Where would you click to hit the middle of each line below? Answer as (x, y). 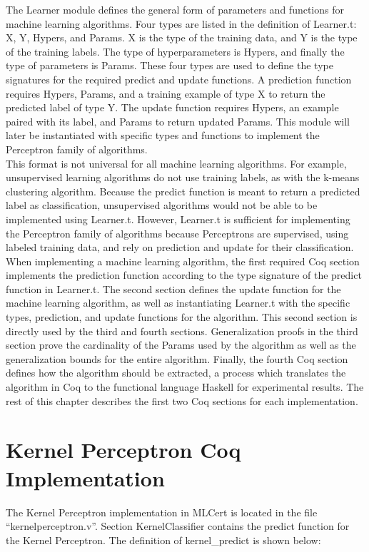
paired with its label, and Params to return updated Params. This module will (178, 121)
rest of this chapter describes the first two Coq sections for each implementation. (182, 400)
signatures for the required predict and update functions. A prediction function (179, 79)
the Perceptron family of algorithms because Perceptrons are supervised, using (177, 233)
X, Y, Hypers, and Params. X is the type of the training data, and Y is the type (182, 37)
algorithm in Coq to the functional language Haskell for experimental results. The (185, 387)
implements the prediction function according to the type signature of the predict (184, 275)
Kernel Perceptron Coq (123, 450)
